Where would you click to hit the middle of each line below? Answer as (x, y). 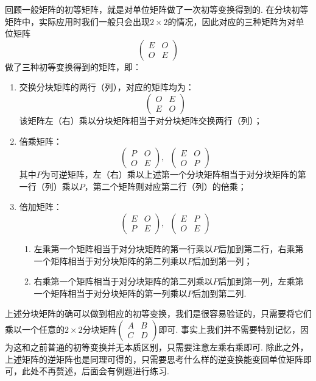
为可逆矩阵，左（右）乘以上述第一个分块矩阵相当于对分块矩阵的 (170, 174)
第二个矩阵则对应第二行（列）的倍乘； (170, 186)
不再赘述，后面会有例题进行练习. (104, 371)
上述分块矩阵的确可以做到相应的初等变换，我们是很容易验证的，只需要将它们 (158, 314)
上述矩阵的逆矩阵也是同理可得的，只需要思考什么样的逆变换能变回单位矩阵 (154, 359)
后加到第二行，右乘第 (261, 248)
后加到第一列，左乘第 (261, 281)
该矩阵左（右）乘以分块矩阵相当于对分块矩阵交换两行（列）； (141, 120)
